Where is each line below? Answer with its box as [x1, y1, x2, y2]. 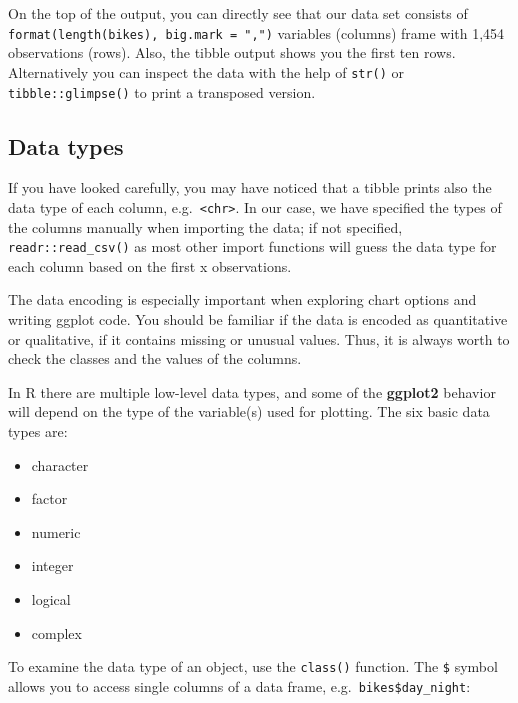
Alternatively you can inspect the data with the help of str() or [8, 61, 405, 82]
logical [31, 588, 71, 609]
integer [31, 555, 74, 576]
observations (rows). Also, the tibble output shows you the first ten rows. [8, 42, 456, 63]
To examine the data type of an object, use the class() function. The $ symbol [8, 656, 498, 677]
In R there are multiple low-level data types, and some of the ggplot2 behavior [8, 381, 496, 402]
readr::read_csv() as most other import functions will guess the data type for [8, 236, 497, 257]
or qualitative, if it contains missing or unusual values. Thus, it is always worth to [8, 328, 510, 349]
